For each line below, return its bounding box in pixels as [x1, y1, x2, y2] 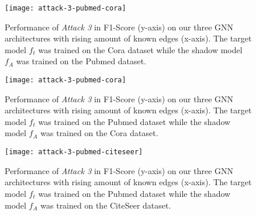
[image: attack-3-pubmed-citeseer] [5, 148, 143, 157]
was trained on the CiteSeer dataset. [40, 199, 171, 211]
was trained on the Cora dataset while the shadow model [38, 43, 243, 56]
